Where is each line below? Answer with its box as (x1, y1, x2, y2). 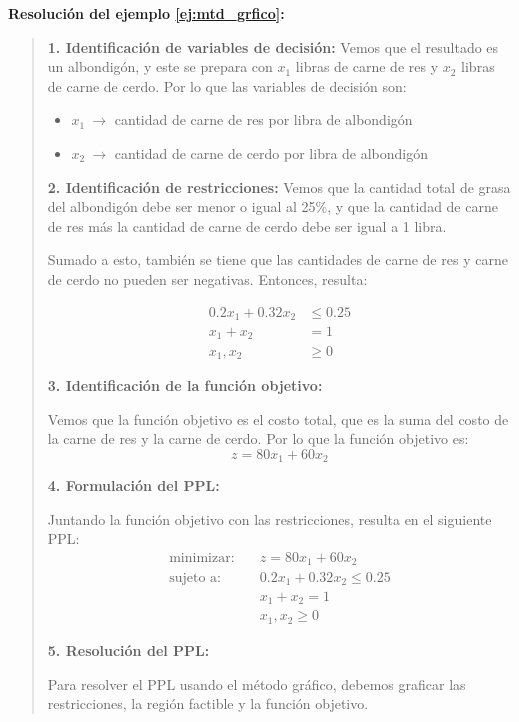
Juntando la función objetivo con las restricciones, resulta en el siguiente (47, 508, 492, 529)
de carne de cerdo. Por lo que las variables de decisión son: (47, 75, 407, 96)
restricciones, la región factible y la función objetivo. (47, 693, 369, 714)
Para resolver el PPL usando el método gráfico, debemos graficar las (47, 673, 466, 694)
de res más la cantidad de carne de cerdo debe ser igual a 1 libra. (47, 215, 447, 236)
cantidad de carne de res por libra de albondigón (114, 109, 413, 130)
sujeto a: (169, 570, 221, 585)
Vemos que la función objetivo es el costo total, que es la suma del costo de (47, 408, 509, 429)
